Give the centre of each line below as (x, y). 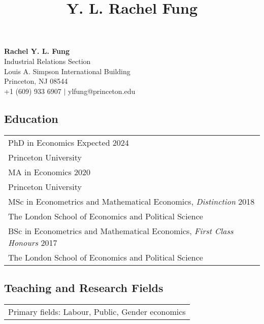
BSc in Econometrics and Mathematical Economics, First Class (121, 231)
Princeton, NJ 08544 (36, 81)
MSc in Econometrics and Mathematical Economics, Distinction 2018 (131, 201)
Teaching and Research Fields (84, 287)
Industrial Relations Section (47, 61)
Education (31, 118)
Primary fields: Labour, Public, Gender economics (97, 311)
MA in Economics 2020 (49, 172)
